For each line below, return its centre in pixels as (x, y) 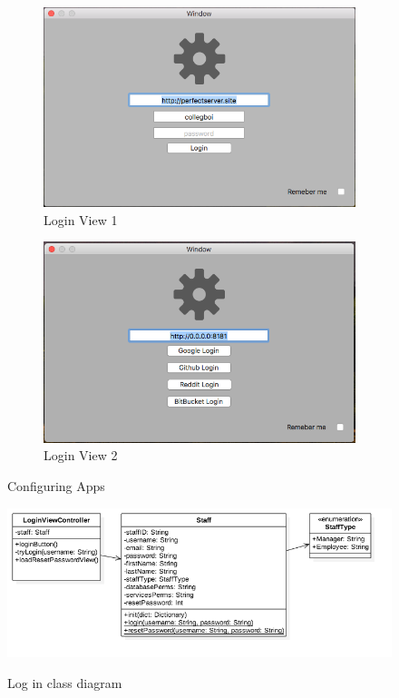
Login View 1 (81, 219)
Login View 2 (81, 455)
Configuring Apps (56, 486)
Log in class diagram (65, 682)
